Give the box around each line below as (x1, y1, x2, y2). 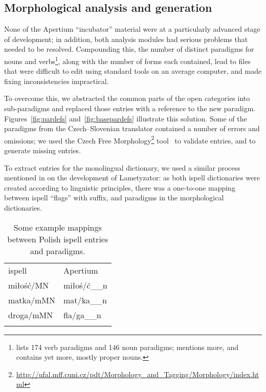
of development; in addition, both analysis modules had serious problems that (4, 33, 248, 44)
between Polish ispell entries (7, 233, 108, 245)
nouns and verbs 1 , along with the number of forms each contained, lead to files (4, 54, 251, 66)
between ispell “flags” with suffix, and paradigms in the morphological (4, 192, 224, 203)
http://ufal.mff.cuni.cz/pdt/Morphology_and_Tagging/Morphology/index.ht (16, 368, 259, 379)
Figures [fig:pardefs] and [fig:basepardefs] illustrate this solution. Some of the (4, 113, 247, 123)
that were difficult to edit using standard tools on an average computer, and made (4, 66, 262, 76)
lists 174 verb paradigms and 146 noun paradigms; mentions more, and (16, 341, 238, 352)
